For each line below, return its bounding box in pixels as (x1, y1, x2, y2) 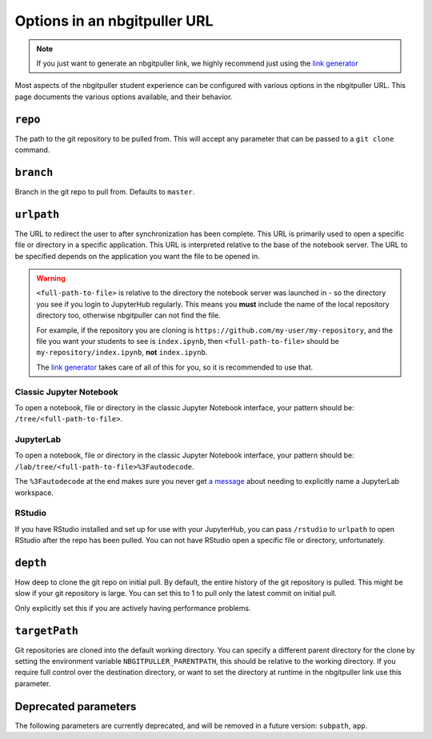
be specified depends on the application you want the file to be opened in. (14, 251, 260, 261)
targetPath (14, 624, 79, 637)
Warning (36, 274, 66, 283)
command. (14, 145, 50, 155)
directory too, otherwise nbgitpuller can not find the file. (36, 310, 221, 320)
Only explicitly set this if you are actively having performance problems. (14, 603, 251, 613)
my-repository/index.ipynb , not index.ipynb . (36, 348, 208, 358)
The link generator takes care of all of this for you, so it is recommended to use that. (36, 362, 314, 372)
